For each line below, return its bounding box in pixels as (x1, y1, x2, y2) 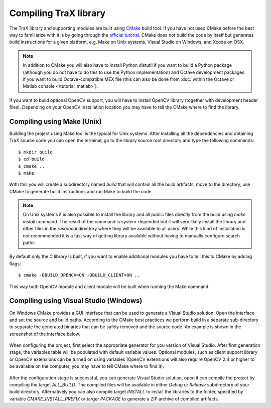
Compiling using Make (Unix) (9, 117, 102, 125)
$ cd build (18, 156, 45, 162)
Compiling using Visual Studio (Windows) (9, 297, 143, 305)
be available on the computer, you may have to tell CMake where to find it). (9, 363, 164, 369)
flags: (9, 260, 21, 266)
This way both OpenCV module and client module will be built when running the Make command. (9, 284, 210, 290)
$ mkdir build (18, 149, 53, 155)
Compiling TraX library (9, 8, 106, 19)
